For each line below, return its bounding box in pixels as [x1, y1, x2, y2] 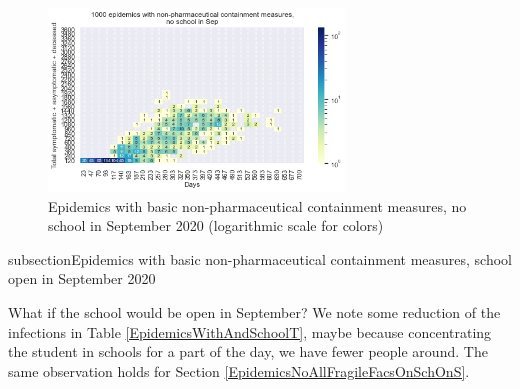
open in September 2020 [8, 268, 156, 289]
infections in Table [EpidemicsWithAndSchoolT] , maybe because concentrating [8, 321, 492, 342]
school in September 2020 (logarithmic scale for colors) [48, 215, 384, 236]
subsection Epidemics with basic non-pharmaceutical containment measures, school [8, 248, 513, 269]
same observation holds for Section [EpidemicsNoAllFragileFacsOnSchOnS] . [8, 360, 470, 381]
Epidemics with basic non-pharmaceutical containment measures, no [48, 195, 467, 216]
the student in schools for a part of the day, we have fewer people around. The [8, 341, 488, 362]
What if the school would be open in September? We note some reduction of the [8, 301, 501, 322]
